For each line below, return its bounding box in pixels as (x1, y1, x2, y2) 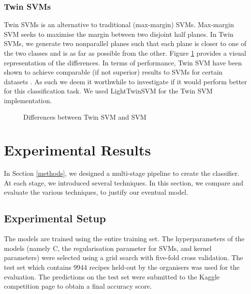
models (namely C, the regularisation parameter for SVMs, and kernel (4, 243, 212, 253)
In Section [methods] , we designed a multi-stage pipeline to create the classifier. (4, 168, 239, 178)
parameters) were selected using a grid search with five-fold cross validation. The (4, 252, 243, 263)
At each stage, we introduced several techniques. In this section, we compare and (4, 177, 244, 187)
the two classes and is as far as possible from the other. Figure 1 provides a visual (4, 48, 246, 58)
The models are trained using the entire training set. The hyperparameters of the (4, 233, 245, 244)
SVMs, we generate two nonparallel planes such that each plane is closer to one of (4, 38, 247, 48)
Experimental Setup (4, 211, 106, 226)
